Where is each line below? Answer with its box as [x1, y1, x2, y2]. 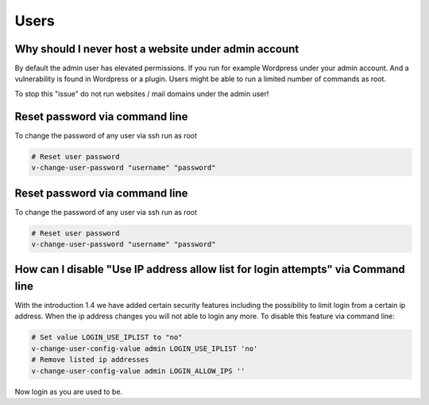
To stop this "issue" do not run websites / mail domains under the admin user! [14, 88, 269, 99]
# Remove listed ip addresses [31, 355, 149, 364]
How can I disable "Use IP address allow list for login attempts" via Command [14, 263, 405, 276]
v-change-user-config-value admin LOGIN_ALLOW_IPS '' [31, 366, 245, 376]
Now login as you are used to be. [14, 387, 123, 396]
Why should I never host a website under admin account [14, 42, 300, 56]
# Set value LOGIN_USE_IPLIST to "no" [31, 333, 183, 342]
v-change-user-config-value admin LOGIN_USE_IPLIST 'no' [31, 344, 258, 353]
